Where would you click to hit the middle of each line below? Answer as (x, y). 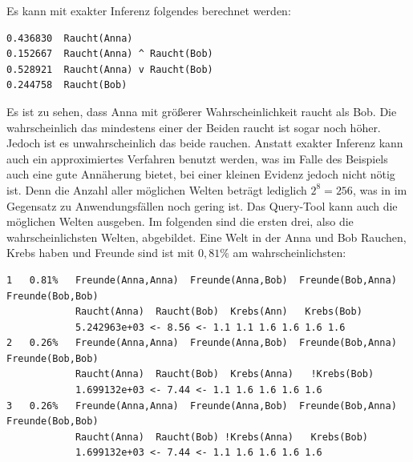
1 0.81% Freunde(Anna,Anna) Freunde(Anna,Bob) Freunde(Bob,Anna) (202, 280)
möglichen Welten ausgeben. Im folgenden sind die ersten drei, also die (180, 221)
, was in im (380, 189)
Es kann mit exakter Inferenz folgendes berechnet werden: (149, 10)
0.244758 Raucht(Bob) (67, 85)
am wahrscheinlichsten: (290, 253)
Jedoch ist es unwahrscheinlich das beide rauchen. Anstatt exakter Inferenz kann (205, 143)
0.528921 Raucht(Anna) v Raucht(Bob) (110, 69)
